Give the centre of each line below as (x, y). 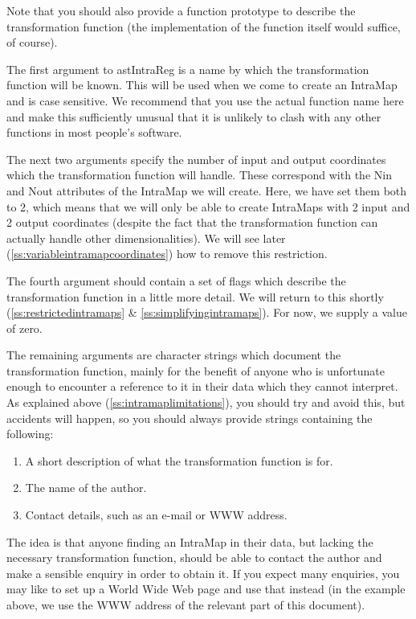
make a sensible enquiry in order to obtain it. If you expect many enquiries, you (203, 573)
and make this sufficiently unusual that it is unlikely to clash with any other (194, 116)
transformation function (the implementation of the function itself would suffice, (204, 26)
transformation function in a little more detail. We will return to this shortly (195, 296)
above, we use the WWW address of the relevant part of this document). (186, 605)
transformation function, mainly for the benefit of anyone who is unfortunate (196, 370)
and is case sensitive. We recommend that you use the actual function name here (205, 100)
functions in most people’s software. (94, 132)
